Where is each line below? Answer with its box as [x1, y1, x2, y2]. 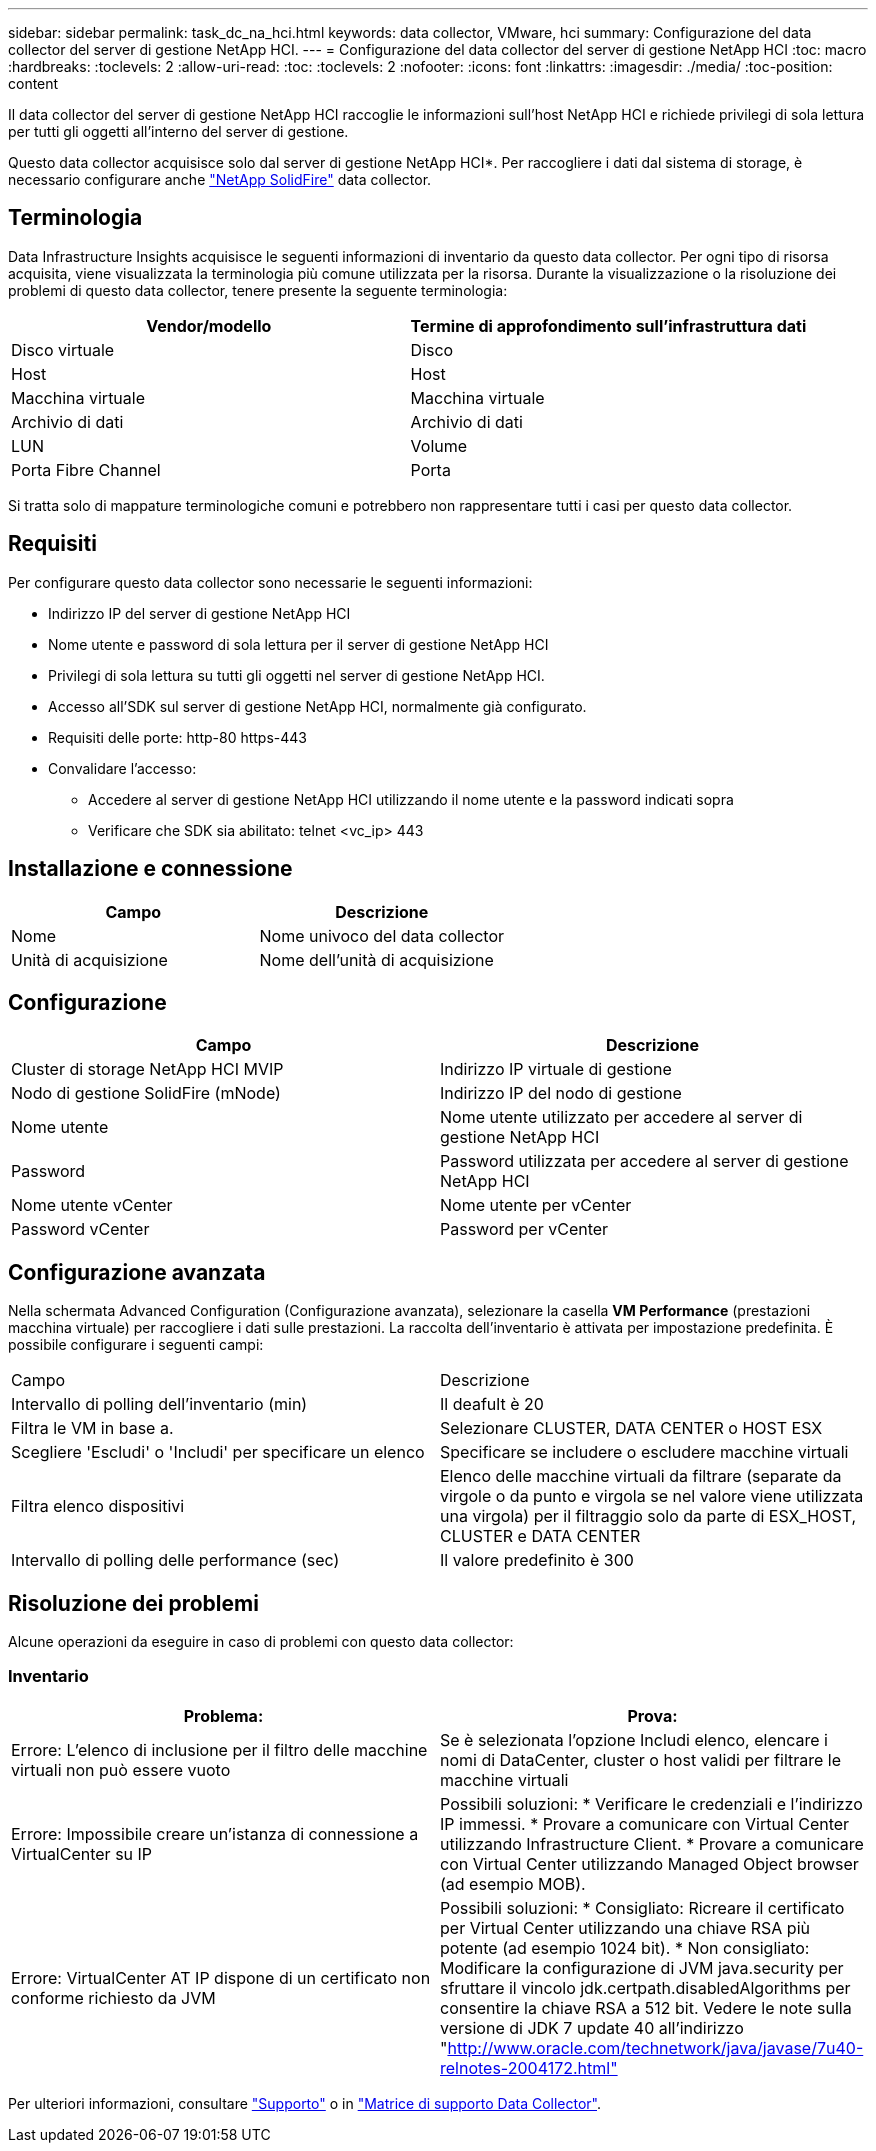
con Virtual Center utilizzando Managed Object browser [440, 1853, 859, 1874]
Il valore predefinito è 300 [440, 1550, 634, 1571]
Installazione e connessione [8, 856, 293, 882]
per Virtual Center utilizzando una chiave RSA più [440, 1917, 810, 1938]
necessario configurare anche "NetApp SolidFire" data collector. [8, 171, 432, 188]
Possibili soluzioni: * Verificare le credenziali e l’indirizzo [440, 1793, 863, 1814]
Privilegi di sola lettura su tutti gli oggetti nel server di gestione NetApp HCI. [48, 666, 545, 684]
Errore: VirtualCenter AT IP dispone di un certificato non [11, 1967, 431, 1988]
